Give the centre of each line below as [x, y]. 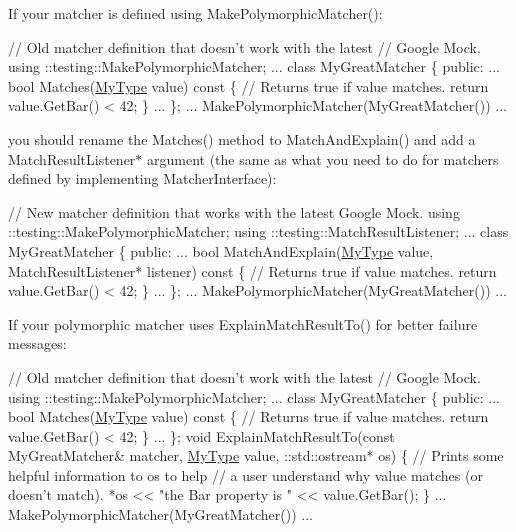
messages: [37, 343]
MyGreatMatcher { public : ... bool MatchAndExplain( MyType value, [221, 250]
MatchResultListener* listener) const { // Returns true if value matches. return [252, 270]
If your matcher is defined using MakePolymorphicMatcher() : [195, 13]
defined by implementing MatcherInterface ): [142, 178]
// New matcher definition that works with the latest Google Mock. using [234, 211]
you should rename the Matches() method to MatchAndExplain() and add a [242, 138]
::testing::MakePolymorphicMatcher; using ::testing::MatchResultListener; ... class [258, 231]
